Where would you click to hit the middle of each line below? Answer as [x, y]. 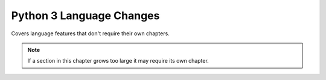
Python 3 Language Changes [85, 16]
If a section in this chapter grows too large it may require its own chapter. [118, 61]
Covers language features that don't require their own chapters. [91, 33]
